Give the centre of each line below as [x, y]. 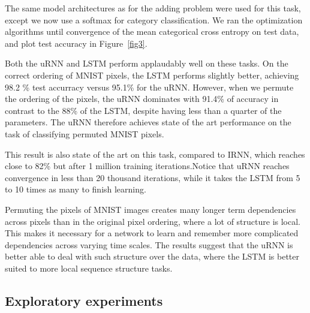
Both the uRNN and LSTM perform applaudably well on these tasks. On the [147, 63]
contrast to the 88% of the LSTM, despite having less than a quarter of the [143, 110]
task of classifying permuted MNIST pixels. [85, 133]
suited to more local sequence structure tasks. [89, 268]
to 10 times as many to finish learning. [76, 189]
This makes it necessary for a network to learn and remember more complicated [152, 233]
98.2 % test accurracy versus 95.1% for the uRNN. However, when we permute [149, 87]
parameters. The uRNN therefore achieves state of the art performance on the [148, 122]
